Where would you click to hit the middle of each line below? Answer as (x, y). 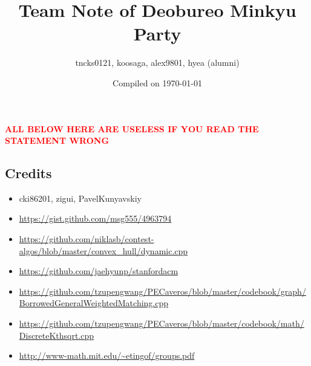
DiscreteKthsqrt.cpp (57, 335)
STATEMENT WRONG (57, 140)
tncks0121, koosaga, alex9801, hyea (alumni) (157, 63)
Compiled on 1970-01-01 (157, 82)
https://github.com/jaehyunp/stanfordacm (99, 271)
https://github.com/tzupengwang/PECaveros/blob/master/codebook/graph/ (162, 291)
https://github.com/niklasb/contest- (87, 239)
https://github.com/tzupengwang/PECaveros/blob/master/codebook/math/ (162, 323)
